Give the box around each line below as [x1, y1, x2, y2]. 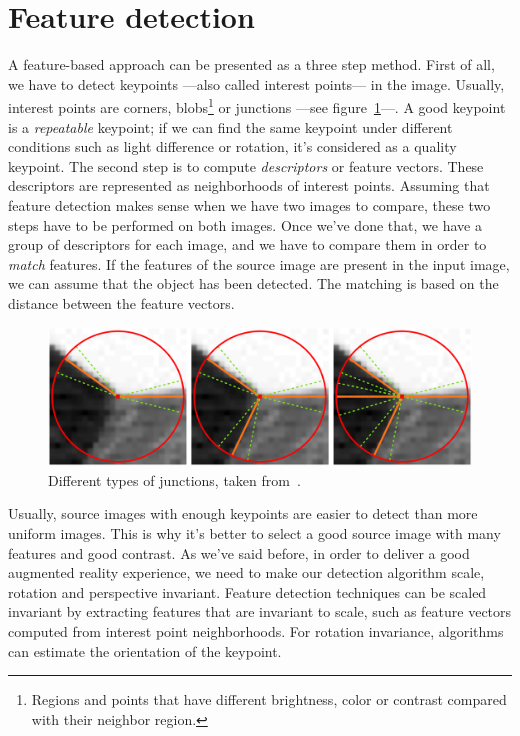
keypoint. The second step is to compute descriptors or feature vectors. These [8, 155, 484, 176]
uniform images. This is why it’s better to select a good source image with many [8, 522, 501, 543]
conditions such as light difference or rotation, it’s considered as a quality [8, 136, 457, 157]
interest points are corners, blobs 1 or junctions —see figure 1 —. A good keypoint [8, 94, 506, 117]
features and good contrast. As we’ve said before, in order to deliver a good [8, 542, 470, 563]
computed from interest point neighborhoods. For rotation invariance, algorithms [8, 620, 504, 641]
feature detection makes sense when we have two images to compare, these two [8, 194, 491, 215]
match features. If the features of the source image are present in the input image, [8, 253, 510, 274]
